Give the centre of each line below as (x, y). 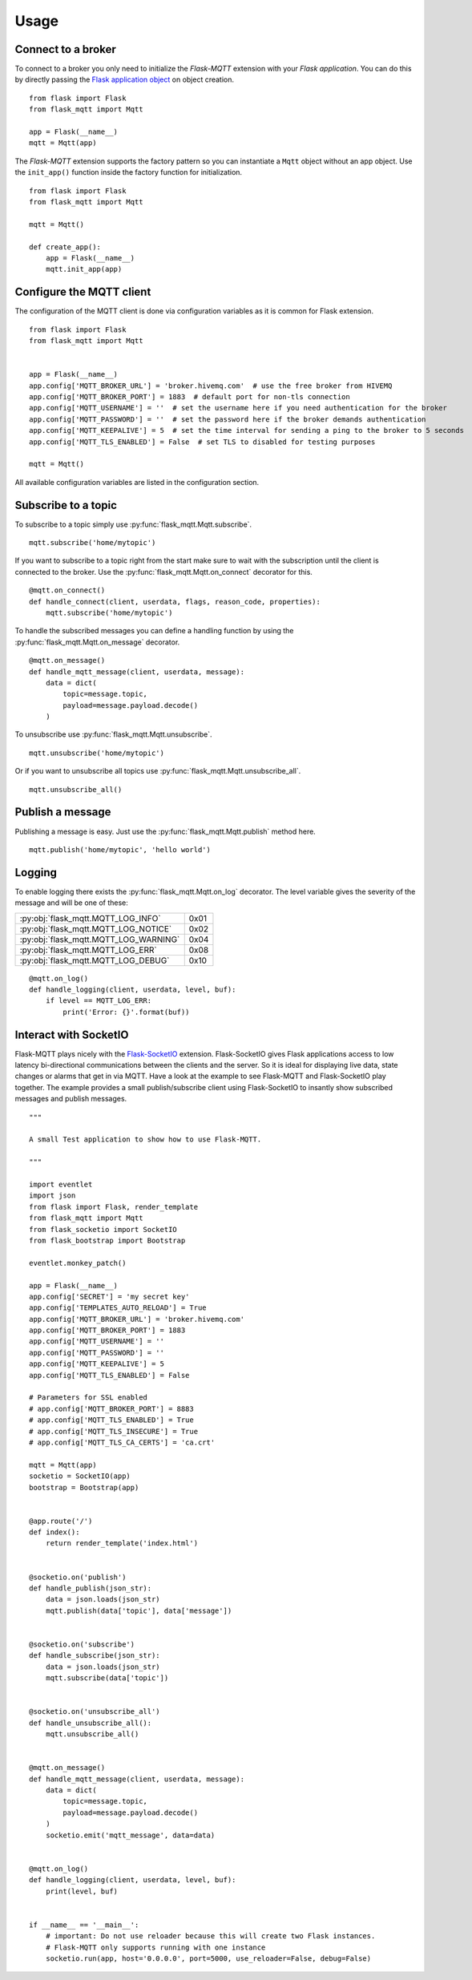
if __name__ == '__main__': (84, 1925)
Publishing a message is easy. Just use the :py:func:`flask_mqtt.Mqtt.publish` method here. (165, 831)
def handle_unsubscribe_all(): (91, 1723)
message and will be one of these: (71, 903)
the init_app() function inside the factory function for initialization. (129, 172)
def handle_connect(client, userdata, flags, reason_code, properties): (175, 602)
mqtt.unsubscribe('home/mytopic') (97, 753)
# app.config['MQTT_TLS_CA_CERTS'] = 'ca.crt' (122, 1442)
